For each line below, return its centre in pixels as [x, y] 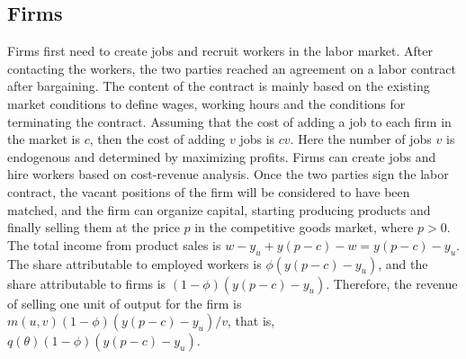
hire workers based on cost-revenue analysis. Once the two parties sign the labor [228, 174]
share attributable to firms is [87, 283]
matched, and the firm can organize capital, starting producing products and [219, 209]
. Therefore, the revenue [392, 283]
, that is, [251, 321]
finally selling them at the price [94, 227]
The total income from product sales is [114, 244]
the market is [44, 139]
